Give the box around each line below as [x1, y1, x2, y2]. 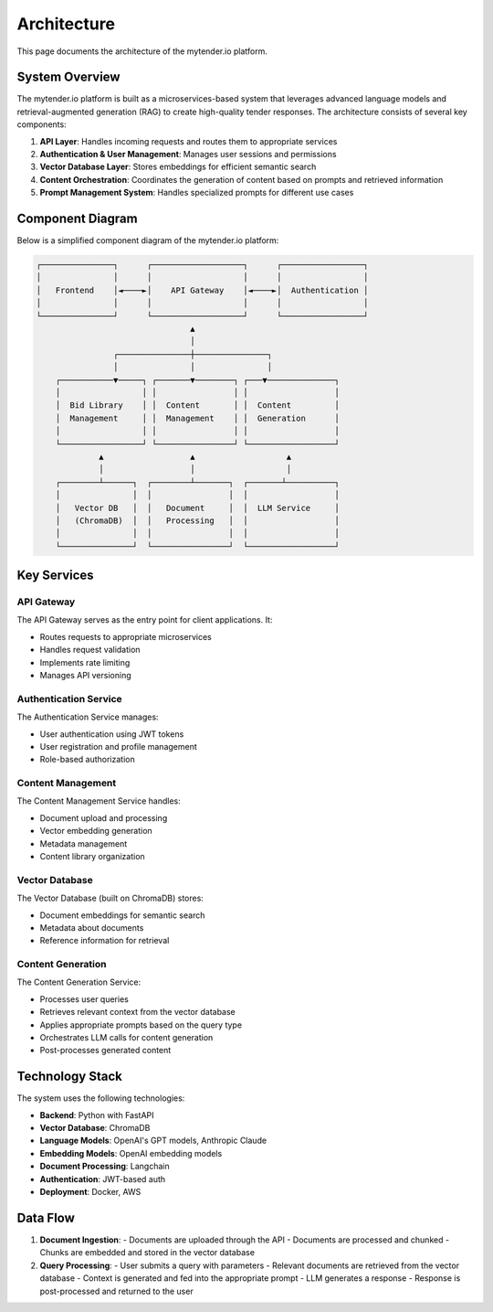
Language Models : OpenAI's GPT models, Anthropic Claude [39, 1135, 267, 1147]
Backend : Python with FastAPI [39, 1109, 154, 1120]
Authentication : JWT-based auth [39, 1173, 166, 1184]
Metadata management [39, 837, 128, 849]
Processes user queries [39, 993, 130, 1005]
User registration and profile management [39, 741, 198, 752]
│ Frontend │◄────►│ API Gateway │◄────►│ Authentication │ [36, 284, 369, 295]
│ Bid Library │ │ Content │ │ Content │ [55, 400, 340, 411]
